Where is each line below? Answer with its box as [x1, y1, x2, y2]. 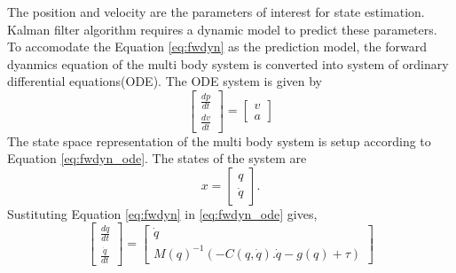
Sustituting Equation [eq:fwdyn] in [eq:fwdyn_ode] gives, [7, 204, 318, 222]
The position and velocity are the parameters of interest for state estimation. [7, 3, 425, 20]
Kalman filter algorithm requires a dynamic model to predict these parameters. [7, 19, 437, 38]
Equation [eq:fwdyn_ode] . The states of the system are [7, 149, 307, 168]
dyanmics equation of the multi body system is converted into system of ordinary [7, 54, 449, 73]
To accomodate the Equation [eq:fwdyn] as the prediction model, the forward [7, 37, 427, 56]
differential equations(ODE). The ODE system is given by [7, 72, 323, 90]
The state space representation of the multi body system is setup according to [7, 131, 431, 150]
